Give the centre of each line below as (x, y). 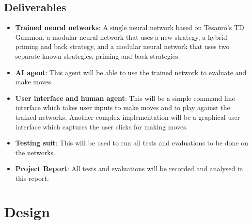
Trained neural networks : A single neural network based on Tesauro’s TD (130, 27)
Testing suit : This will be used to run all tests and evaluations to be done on (132, 143)
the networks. (35, 152)
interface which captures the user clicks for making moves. (102, 126)
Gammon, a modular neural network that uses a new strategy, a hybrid (121, 37)
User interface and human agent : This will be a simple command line (125, 98)
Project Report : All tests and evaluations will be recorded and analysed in (129, 168)
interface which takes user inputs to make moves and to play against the (123, 107)
